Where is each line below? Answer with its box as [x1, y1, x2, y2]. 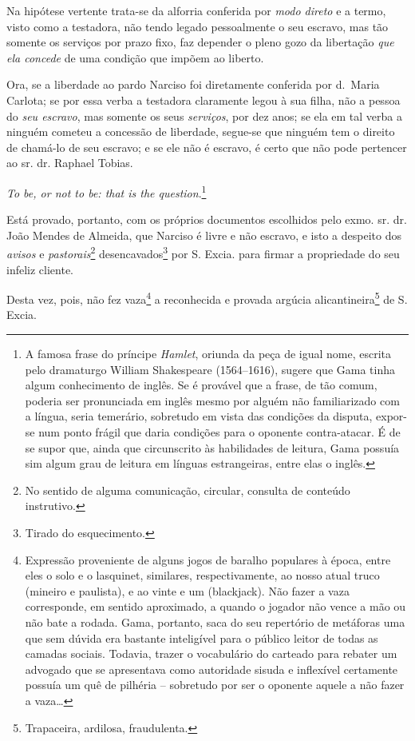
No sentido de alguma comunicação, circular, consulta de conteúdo [25, 481, 350, 498]
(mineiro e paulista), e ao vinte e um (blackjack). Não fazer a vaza [25, 582, 350, 599]
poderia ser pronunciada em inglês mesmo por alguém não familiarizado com [25, 392, 400, 408]
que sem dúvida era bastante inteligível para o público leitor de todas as [25, 629, 378, 646]
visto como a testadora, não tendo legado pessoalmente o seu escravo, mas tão [6, 18, 389, 34]
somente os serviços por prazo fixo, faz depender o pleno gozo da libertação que [6, 34, 394, 50]
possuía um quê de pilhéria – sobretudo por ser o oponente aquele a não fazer [25, 676, 405, 693]
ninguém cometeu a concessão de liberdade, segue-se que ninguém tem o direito [6, 123, 395, 140]
